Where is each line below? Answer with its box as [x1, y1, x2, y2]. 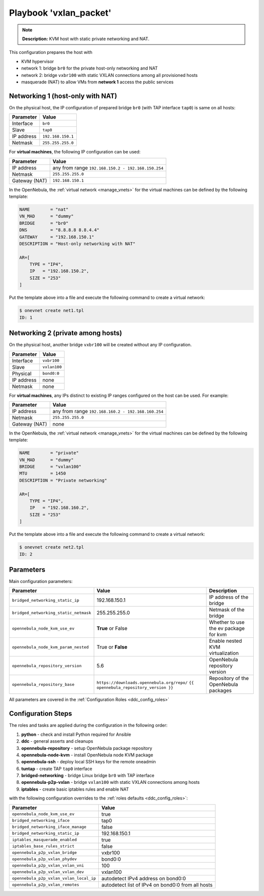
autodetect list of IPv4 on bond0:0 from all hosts [101, 881, 213, 888]
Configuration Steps [9, 709, 72, 718]
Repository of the [209, 675, 249, 682]
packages [209, 687, 232, 694]
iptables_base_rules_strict [12, 844, 75, 849]
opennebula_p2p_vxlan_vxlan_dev [12, 870, 84, 874]
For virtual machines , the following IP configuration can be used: [9, 149, 141, 155]
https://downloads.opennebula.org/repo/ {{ [96, 680, 194, 685]
